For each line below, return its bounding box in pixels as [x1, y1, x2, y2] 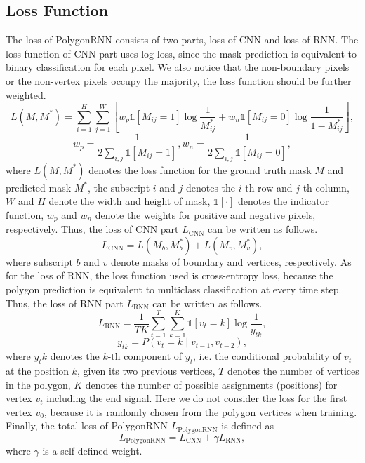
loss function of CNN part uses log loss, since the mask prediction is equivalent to [6, 46, 357, 60]
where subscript [6, 254, 73, 269]
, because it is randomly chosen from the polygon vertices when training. [44, 404, 357, 419]
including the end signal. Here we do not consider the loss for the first [46, 391, 347, 405]
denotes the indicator [238, 194, 329, 208]
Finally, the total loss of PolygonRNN [6, 418, 168, 433]
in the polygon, [6, 377, 71, 391]
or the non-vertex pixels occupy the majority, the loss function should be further [6, 73, 352, 88]
